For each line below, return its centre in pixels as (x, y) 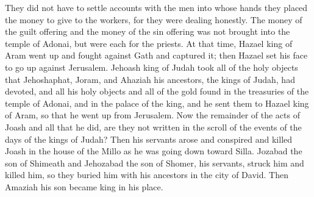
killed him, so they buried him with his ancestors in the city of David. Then (147, 175)
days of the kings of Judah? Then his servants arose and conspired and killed (149, 139)
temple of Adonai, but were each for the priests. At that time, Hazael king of (149, 43)
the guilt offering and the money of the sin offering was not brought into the (148, 31)
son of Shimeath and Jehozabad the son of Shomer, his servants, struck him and (155, 163)
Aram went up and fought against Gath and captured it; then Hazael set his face (156, 55)
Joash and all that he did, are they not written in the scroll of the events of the (153, 127)
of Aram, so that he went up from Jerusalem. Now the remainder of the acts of (152, 115)
